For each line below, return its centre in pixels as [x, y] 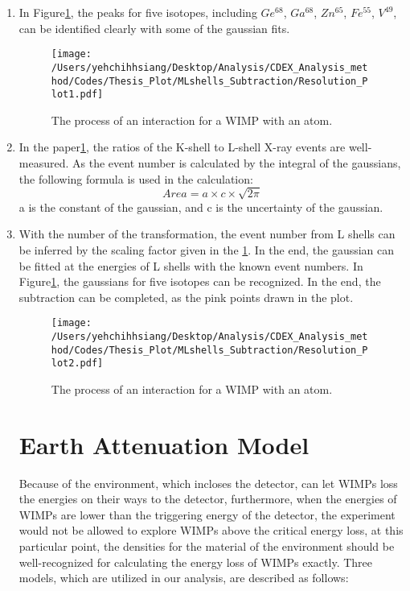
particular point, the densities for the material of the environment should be [207, 546]
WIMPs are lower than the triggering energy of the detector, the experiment [207, 514]
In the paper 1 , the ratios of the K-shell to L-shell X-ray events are [182, 147]
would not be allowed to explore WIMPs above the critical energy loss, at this [211, 530]
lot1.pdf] [77, 95]
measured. [44, 163]
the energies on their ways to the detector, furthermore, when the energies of [208, 499]
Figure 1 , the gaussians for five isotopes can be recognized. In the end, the [200, 281]
